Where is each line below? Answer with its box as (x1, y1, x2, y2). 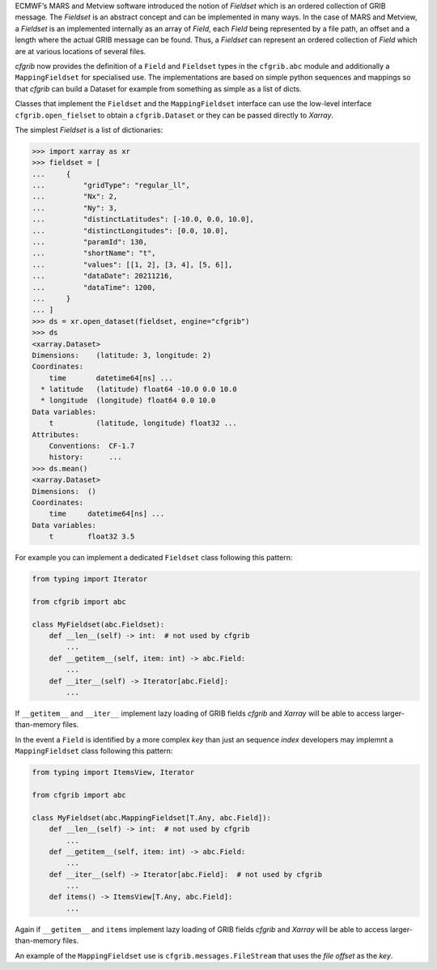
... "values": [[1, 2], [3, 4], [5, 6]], (32, 260, 233, 269)
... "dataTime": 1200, (32, 283, 157, 291)
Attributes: (32, 430, 80, 439)
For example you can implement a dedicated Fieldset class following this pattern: (15, 553, 293, 563)
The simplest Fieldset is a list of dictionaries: (15, 125, 163, 134)
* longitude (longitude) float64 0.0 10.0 (40, 396, 216, 405)
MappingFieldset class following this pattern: (15, 746, 173, 756)
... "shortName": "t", (32, 249, 157, 258)
